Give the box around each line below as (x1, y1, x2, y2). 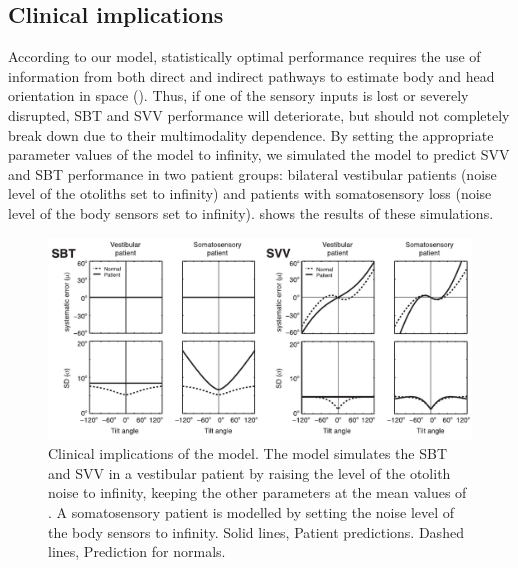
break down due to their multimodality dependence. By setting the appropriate (8, 124, 494, 145)
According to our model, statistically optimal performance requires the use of (8, 46, 481, 67)
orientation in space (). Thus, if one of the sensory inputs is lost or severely (8, 85, 469, 106)
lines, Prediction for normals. (48, 541, 226, 562)
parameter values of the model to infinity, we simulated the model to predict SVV (8, 144, 510, 165)
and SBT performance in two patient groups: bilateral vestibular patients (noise (8, 163, 497, 184)
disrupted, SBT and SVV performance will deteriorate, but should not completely (8, 104, 510, 125)
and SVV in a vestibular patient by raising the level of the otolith (48, 462, 451, 483)
